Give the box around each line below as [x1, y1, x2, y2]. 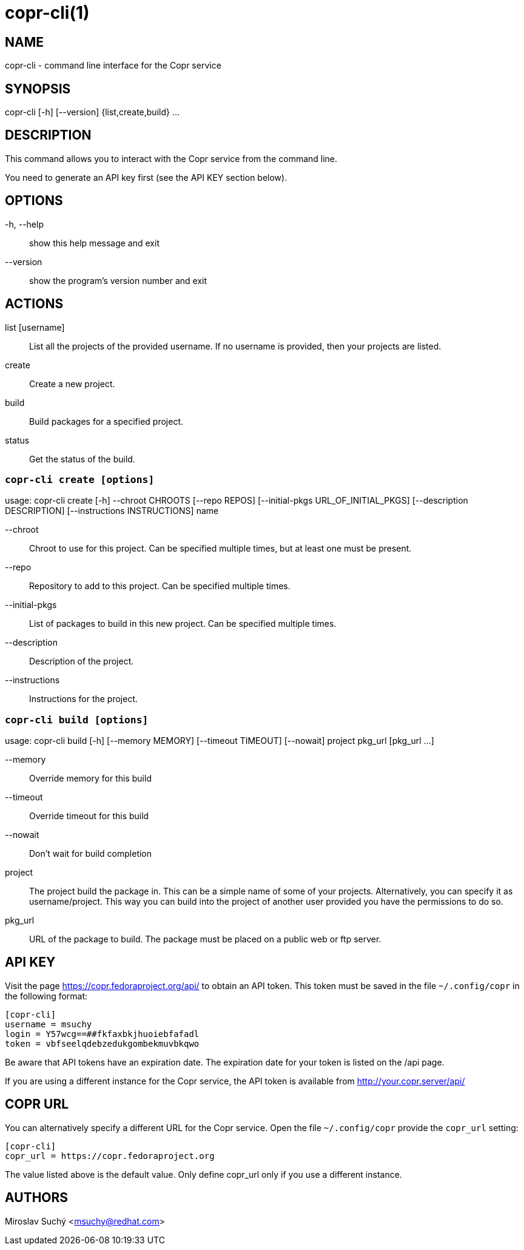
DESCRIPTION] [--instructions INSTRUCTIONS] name [5, 505, 219, 516]
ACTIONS [5, 296, 64, 312]
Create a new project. [29, 378, 115, 389]
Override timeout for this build [29, 811, 149, 822]
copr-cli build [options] [5, 714, 149, 726]
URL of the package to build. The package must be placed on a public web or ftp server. [29, 934, 381, 945]
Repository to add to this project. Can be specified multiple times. [29, 581, 291, 592]
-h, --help [5, 218, 44, 229]
